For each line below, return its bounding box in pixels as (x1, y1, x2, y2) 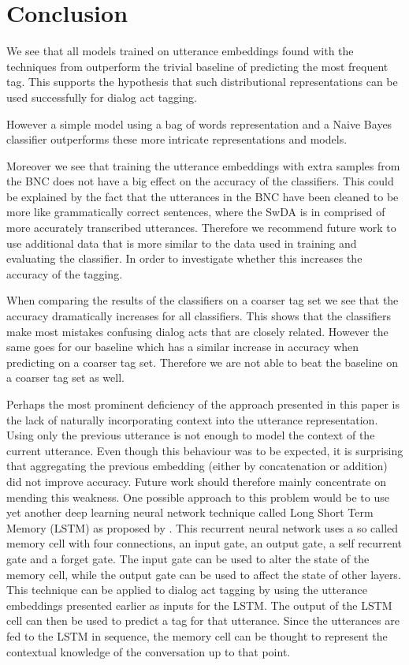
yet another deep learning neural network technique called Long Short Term (6, 504, 374, 521)
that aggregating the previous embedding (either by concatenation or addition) (6, 458, 388, 474)
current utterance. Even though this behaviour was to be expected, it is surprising (6, 442, 403, 458)
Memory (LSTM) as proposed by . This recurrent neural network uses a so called (6, 519, 399, 536)
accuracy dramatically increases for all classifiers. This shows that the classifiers (6, 308, 391, 324)
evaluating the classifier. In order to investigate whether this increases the (6, 250, 363, 267)
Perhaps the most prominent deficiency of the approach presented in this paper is (6, 396, 400, 412)
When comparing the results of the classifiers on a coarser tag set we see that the (6, 292, 399, 308)
